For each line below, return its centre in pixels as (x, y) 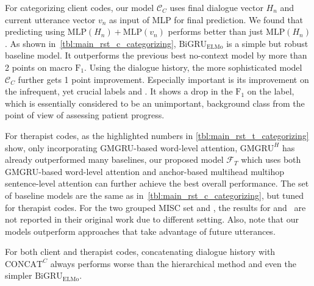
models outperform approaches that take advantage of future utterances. (140, 231)
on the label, (271, 91)
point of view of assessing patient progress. (85, 115)
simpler (19, 275)
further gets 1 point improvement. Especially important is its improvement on (163, 79)
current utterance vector (50, 19)
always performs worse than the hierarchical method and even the (173, 263)
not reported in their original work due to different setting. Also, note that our (152, 219)
